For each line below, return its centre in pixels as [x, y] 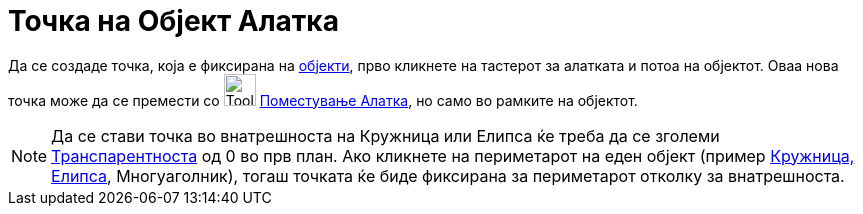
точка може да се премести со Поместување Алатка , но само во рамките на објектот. [323, 100]
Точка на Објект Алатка [173, 21]
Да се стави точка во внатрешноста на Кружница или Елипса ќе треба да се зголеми [385, 135]
